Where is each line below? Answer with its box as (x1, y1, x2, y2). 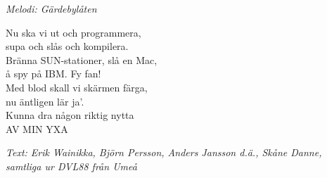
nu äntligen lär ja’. (6, 94, 84, 108)
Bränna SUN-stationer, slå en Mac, (6, 52, 158, 67)
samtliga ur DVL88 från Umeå (6, 158, 137, 173)
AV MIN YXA (6, 121, 68, 136)
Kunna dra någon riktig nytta (6, 108, 134, 122)
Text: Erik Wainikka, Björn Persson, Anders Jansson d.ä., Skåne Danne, (6, 145, 322, 160)
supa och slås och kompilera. (6, 39, 129, 53)
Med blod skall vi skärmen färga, (6, 80, 148, 94)
